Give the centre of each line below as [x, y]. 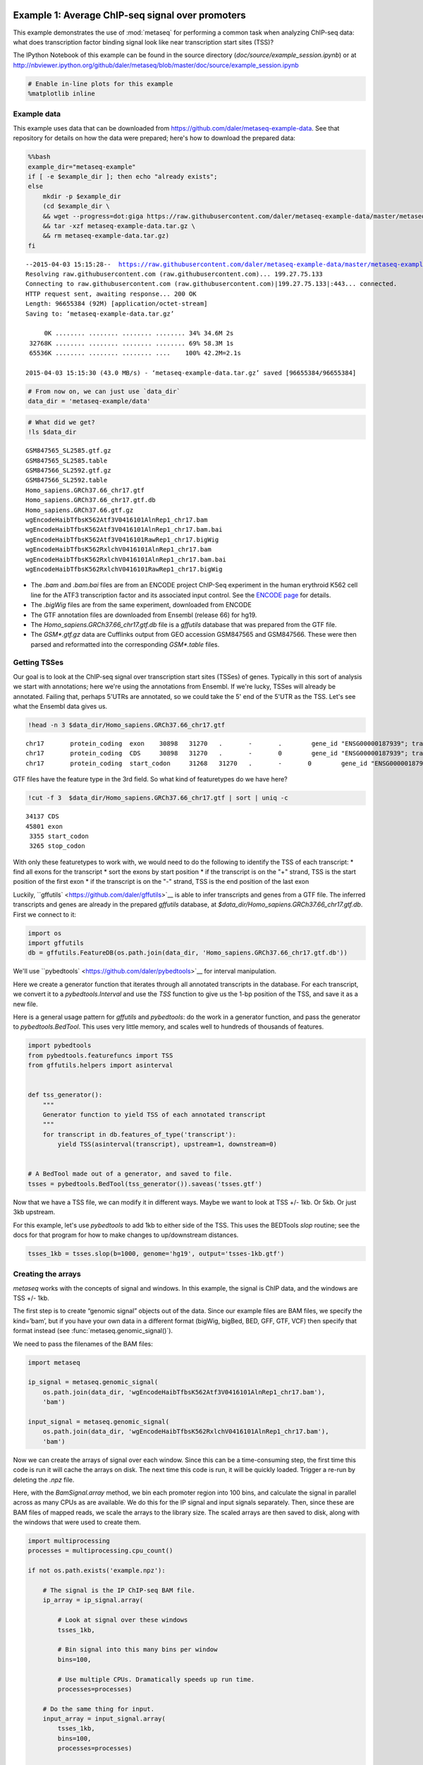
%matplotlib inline [61, 94]
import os [45, 933]
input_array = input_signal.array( [104, 1719]
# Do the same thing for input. [99, 1709]
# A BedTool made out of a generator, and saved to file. [130, 1174]
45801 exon [44, 826]
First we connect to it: [45, 914]
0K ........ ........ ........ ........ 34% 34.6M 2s [139, 333]
